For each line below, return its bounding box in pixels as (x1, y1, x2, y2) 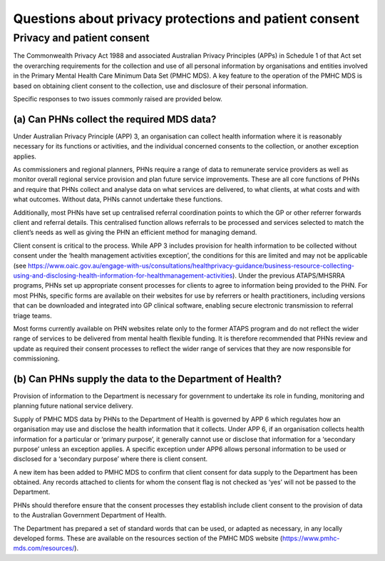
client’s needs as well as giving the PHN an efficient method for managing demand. (13, 228, 257, 237)
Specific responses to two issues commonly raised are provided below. (13, 94, 222, 103)
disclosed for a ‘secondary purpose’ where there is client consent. (13, 455, 208, 463)
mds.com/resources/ (13, 544, 75, 552)
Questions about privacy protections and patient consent (13, 11, 360, 26)
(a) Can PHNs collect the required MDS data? (13, 113, 217, 125)
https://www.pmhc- (282, 534, 340, 542)
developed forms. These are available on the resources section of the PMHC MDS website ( (13, 534, 283, 542)
